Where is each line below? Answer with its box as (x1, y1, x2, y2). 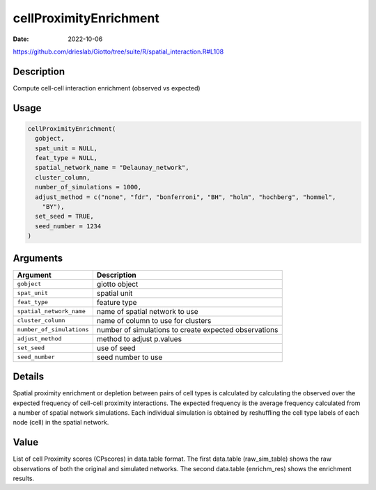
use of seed (96, 343, 136, 353)
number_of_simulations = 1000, (35, 183, 142, 191)
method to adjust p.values (96, 334, 182, 344)
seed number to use (96, 352, 163, 362)
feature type (96, 297, 137, 307)
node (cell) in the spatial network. (13, 418, 109, 427)
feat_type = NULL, (35, 154, 97, 162)
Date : (13, 35, 29, 43)
